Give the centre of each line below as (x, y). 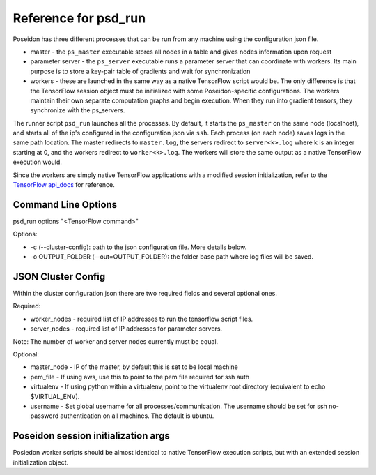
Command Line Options (65, 205)
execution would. (38, 162)
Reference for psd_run (79, 18)
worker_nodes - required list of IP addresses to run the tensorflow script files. (142, 319)
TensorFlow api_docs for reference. (64, 185)
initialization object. (41, 462)
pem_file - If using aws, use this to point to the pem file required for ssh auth (140, 377)
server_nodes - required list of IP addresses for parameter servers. (126, 329)
